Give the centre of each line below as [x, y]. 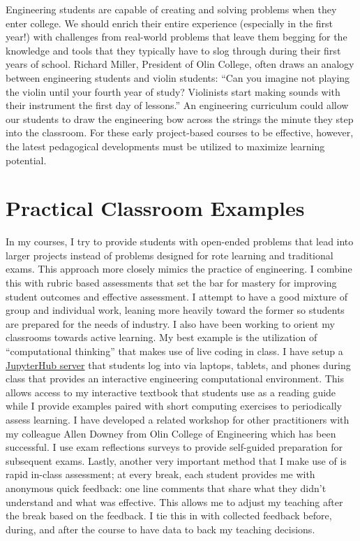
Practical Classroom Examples [155, 208]
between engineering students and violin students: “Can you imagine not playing [178, 77]
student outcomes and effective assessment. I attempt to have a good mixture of [177, 296]
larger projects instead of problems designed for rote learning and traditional [170, 255]
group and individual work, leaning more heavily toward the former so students [175, 310]
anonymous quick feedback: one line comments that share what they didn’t [166, 488]
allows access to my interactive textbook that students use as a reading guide [171, 392]
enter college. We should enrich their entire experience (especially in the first [170, 23]
